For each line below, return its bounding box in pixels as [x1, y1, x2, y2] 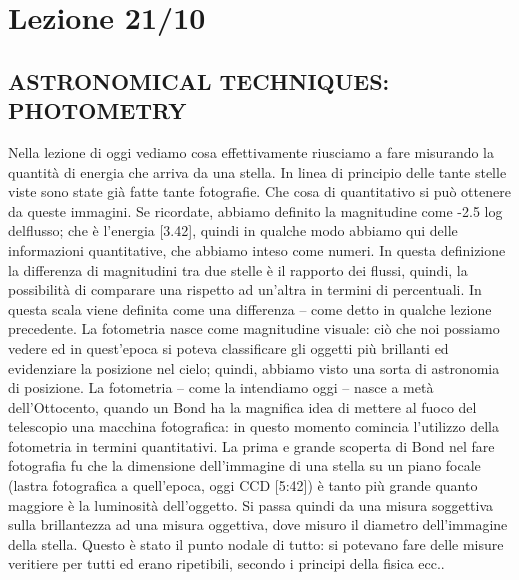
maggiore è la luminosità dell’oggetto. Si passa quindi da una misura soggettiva [8, 494, 494, 515]
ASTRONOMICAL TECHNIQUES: [8, 65, 390, 96]
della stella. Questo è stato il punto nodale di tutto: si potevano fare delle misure [8, 533, 504, 554]
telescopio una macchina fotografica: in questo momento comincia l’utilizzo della [8, 416, 499, 437]
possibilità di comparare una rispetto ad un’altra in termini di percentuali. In [8, 279, 482, 300]
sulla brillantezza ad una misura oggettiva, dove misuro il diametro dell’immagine [8, 514, 508, 535]
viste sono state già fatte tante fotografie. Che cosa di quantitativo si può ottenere [8, 181, 511, 202]
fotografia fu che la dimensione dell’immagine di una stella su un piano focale [8, 455, 481, 476]
